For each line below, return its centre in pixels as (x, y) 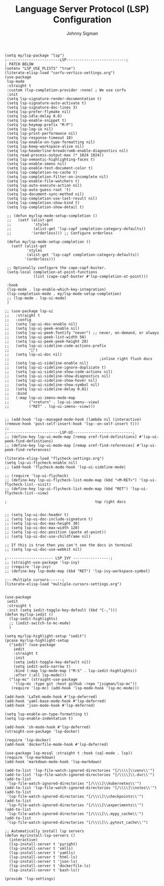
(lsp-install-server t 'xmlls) (41, 848)
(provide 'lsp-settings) (30, 879)
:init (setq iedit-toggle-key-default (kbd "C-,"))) (62, 610)
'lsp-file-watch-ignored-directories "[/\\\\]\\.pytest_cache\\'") (77, 822)
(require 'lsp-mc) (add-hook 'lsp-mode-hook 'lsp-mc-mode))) (75, 688)
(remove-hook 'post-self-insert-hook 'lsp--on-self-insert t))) (72, 424)
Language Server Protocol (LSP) (82, 9)
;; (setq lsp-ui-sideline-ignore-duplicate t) (55, 367)
